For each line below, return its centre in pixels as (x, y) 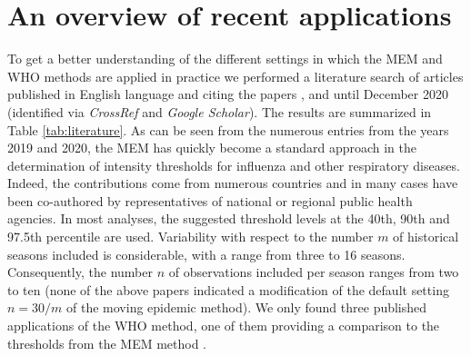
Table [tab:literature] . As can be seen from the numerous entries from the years (228, 129)
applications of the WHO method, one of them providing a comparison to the (224, 326)
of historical (426, 237)
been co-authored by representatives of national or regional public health (210, 200)
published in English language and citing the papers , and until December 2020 (228, 94)
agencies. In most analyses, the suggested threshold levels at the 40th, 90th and (229, 218)
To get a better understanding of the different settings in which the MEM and (225, 59)
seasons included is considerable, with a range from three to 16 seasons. (206, 254)
